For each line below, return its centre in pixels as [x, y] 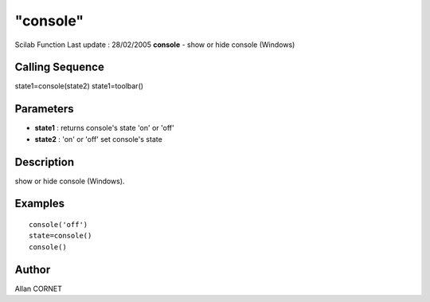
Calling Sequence [60, 67]
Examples [40, 204]
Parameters [44, 109]
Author [33, 270]
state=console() [61, 236]
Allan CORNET [39, 288]
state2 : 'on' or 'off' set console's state [98, 139]
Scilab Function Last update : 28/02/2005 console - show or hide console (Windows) [155, 45]
